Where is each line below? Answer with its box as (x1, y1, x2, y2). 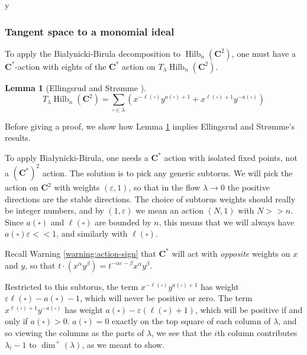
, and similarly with (56, 227, 128, 240)
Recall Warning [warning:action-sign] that (5, 247, 156, 259)
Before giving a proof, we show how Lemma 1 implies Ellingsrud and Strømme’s (5, 120, 295, 132)
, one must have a (231, 47, 296, 59)
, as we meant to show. (82, 338, 165, 350)
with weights (54, 181, 100, 193)
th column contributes (217, 326, 298, 338)
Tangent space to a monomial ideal (5, 24, 174, 38)
